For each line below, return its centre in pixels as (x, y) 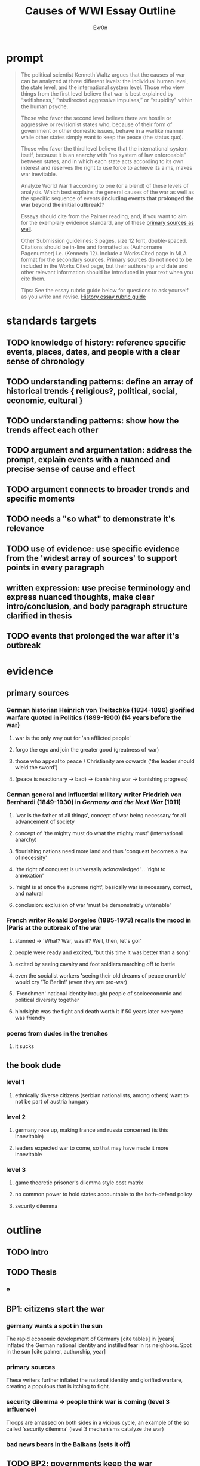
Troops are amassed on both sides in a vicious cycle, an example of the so (98, 1422)
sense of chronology (45, 361)
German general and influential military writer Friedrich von (94, 795)
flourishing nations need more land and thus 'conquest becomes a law (101, 851)
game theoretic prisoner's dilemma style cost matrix (79, 1183)
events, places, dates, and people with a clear (93, 352)
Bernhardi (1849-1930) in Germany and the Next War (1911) (93, 802)
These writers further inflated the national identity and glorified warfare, (95, 1380)
